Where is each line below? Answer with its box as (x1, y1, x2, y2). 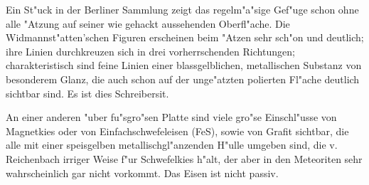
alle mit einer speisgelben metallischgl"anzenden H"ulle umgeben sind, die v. (6, 137, 338, 152)
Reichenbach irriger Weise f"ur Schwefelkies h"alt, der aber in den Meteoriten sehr (6, 151, 363, 166)
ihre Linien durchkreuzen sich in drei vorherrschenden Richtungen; (6, 43, 295, 58)
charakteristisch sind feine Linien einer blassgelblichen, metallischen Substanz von (6, 58, 362, 73)
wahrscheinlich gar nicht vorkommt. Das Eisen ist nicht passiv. (6, 165, 279, 180)
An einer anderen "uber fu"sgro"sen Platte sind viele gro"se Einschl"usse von (6, 110, 337, 125)
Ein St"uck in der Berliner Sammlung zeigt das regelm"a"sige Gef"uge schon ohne (6, 2, 359, 16)
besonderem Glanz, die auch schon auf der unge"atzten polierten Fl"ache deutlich (6, 71, 360, 86)
